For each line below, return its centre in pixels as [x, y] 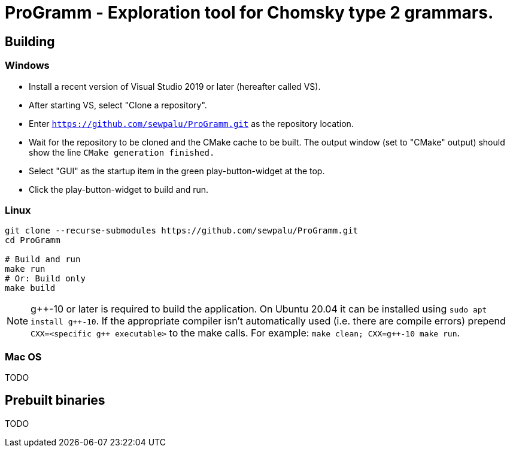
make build [30, 288]
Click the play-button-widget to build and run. [119, 189]
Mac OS [23, 357]
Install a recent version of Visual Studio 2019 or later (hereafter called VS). [175, 86]
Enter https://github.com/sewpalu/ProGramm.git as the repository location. [191, 123]
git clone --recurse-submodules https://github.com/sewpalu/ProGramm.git [182, 231]
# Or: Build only [45, 279]
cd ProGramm [33, 240]
